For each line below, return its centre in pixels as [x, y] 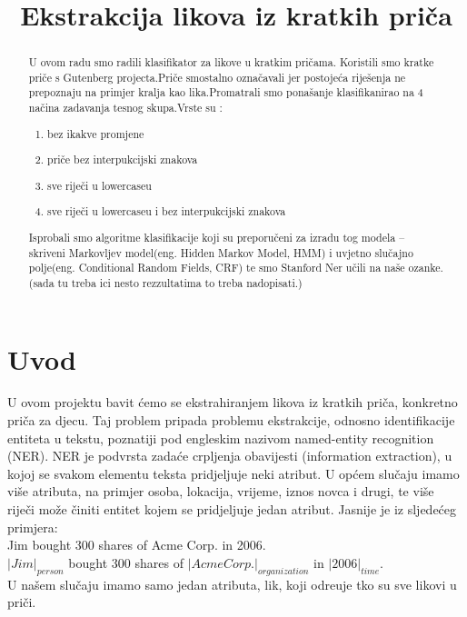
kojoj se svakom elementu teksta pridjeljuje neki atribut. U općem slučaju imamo [233, 473]
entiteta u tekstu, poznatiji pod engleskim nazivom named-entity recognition [221, 438]
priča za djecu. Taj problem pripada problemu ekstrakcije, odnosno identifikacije [231, 420]
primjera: [33, 527]
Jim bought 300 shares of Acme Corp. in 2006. [137, 545]
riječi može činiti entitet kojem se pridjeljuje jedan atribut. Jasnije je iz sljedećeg [232, 509]
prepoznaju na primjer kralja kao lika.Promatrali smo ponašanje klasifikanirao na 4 [226, 92]
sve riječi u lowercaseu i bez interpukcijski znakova [167, 211]
